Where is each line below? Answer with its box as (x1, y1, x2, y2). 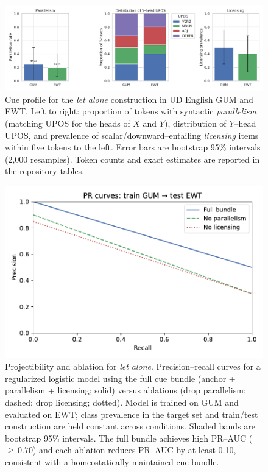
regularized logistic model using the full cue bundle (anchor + (5, 372, 236, 384)
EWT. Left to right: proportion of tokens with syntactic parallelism (5, 105, 256, 118)
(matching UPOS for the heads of (5, 116, 130, 129)
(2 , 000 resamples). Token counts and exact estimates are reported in (5, 152, 260, 165)
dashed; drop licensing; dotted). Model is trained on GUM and (5, 395, 239, 408)
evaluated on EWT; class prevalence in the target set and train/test (5, 407, 258, 420)
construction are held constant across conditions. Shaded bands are (5, 420, 255, 432)
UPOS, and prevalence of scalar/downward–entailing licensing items (5, 129, 259, 141)
